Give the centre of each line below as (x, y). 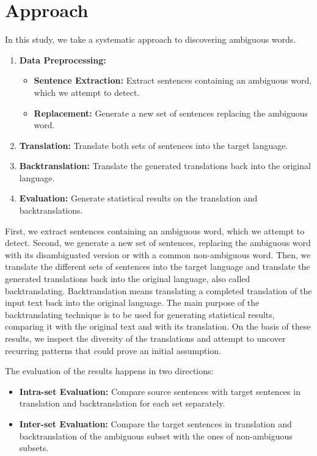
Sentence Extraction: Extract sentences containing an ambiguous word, (173, 80)
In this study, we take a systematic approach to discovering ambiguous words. (151, 39)
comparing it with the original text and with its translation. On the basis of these (158, 326)
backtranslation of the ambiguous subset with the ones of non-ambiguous (156, 436)
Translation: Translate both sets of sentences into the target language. (154, 145)
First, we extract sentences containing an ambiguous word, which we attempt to (155, 230)
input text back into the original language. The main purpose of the (132, 302)
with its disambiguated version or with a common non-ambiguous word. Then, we (158, 254)
